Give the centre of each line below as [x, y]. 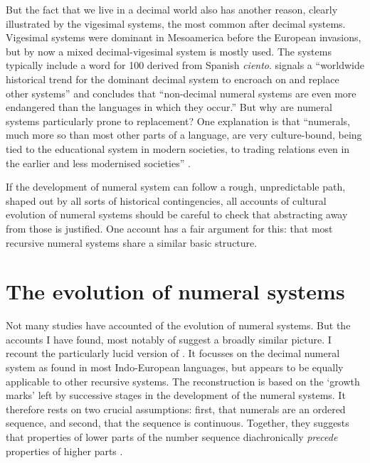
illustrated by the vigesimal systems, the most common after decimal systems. [176, 23]
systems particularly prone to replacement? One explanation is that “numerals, [178, 121]
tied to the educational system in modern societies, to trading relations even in [178, 148]
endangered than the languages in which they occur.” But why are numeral [169, 107]
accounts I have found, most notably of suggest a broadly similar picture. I [169, 339]
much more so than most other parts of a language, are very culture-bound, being [184, 135]
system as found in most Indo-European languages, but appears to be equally [175, 367]
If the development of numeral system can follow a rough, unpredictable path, [176, 187]
